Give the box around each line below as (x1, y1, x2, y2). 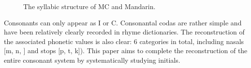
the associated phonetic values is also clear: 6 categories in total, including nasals (4, 36, 244, 46)
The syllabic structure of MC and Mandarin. (23, 1, 156, 11)
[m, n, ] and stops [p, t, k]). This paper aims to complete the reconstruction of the (4, 45, 248, 56)
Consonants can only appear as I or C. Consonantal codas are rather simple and (4, 17, 242, 27)
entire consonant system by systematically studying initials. (4, 55, 180, 65)
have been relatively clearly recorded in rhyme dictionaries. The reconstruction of (4, 27, 245, 37)
